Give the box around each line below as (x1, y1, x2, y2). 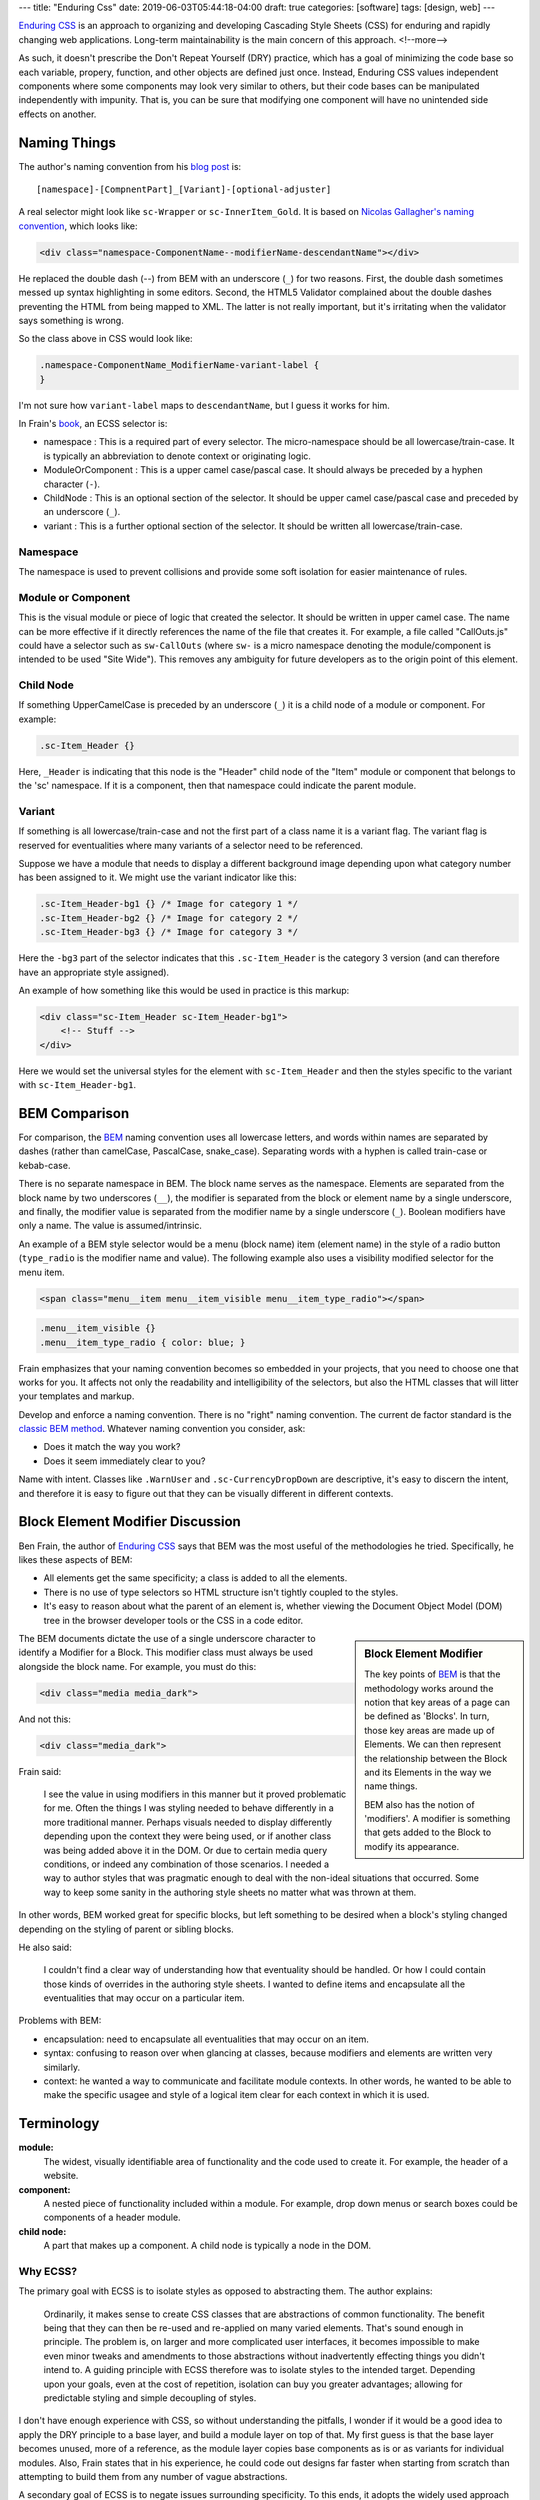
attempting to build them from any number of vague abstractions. (18, 2470, 288, 2482)
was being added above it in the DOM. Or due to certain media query (43, 1844, 328, 1856)
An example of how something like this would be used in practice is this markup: (18, 985, 350, 997)
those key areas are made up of (364, 1724, 495, 1736)
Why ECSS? (18, 2264, 78, 2278)
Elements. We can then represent (364, 1738, 502, 1750)
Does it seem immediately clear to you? (43, 1455, 206, 1467)
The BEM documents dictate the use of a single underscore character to (18, 1632, 316, 1644)
